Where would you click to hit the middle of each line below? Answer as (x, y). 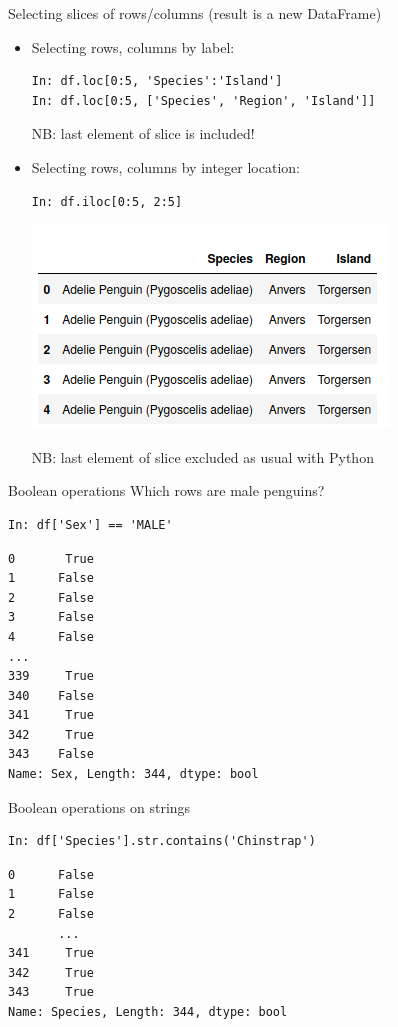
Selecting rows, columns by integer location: (165, 166)
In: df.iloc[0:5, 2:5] (107, 201)
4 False (51, 636)
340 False (51, 695)
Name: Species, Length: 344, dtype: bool (148, 1012)
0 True (51, 558)
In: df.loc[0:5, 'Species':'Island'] (157, 81)
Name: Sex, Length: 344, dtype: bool (133, 774)
